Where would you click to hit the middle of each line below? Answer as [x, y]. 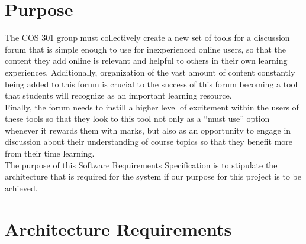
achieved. [21, 188]
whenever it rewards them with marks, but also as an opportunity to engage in [148, 130]
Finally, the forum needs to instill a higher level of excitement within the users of [152, 107]
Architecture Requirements [118, 228]
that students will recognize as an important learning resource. [118, 95]
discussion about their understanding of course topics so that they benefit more [149, 141]
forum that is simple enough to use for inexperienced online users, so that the [146, 49]
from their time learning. [50, 153]
